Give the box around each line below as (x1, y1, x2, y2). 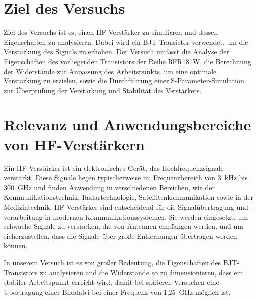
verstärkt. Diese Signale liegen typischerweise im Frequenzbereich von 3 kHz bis (4, 172, 248, 183)
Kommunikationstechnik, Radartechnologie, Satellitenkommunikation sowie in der (4, 192, 253, 202)
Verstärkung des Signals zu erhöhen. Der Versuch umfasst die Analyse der (4, 46, 229, 57)
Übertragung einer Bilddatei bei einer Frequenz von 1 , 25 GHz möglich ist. (4, 286, 231, 297)
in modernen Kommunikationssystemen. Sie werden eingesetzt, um (45, 211, 248, 222)
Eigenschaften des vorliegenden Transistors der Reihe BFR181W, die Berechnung (4, 56, 251, 66)
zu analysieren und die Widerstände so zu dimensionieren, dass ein (40, 267, 243, 277)
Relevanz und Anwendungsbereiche (4, 114, 251, 135)
